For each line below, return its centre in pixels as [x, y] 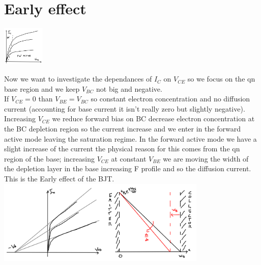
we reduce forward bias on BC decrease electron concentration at [153, 118]
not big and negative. [129, 88]
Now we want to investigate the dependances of [78, 79]
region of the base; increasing [49, 158]
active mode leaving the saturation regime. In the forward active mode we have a [130, 138]
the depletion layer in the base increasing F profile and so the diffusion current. [128, 168]
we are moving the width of [206, 158]
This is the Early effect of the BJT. [59, 179]
